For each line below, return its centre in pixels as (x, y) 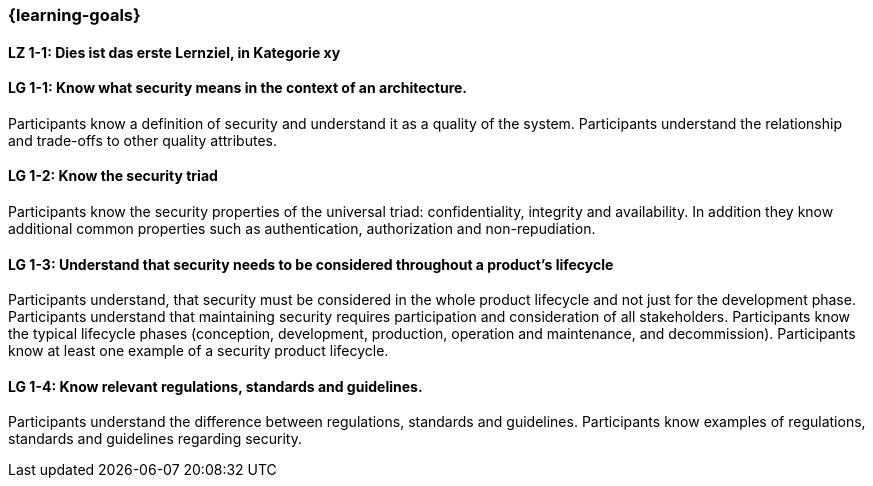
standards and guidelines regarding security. (155, 439)
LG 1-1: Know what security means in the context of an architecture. (238, 88)
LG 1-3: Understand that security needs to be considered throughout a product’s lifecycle (311, 264)
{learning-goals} (74, 15)
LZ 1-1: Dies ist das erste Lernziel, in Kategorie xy (174, 52)
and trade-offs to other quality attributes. (143, 140)
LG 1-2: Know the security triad (113, 176)
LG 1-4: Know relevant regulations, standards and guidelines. (215, 386)
